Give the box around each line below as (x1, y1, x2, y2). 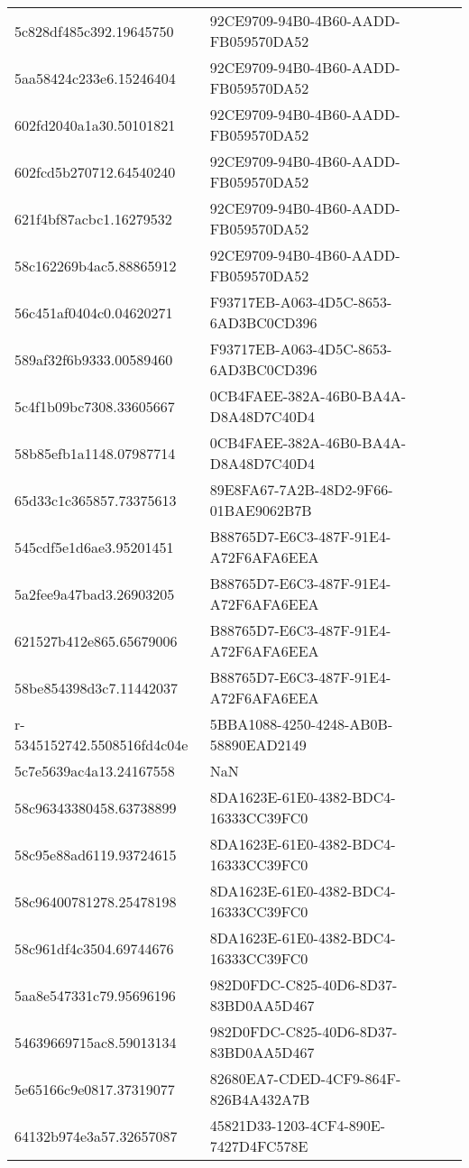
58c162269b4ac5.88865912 (14, 254, 177, 276)
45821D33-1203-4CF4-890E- (209, 1115, 386, 1136)
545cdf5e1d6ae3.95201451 (14, 536, 174, 557)
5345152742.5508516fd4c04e (14, 734, 189, 755)
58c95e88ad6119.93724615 (14, 843, 177, 865)
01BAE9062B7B (209, 500, 312, 520)
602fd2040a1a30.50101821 (14, 114, 176, 135)
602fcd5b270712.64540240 (14, 161, 176, 182)
